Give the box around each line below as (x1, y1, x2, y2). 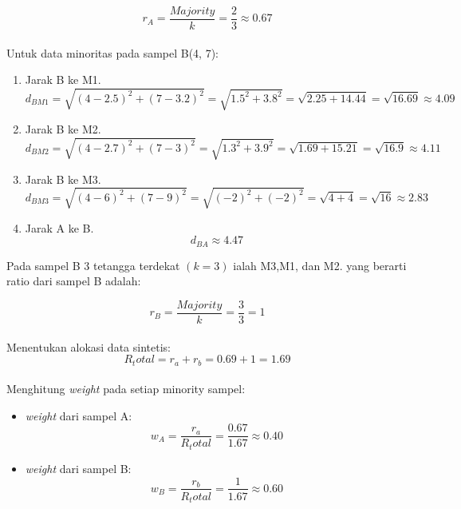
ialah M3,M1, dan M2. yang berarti (233, 256, 407, 273)
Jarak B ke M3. (25, 170, 101, 187)
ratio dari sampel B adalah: (6, 272, 141, 289)
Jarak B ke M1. (25, 71, 101, 88)
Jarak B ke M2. (25, 121, 101, 137)
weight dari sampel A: (25, 407, 132, 424)
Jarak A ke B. (25, 219, 94, 236)
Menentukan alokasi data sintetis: (6, 338, 171, 355)
